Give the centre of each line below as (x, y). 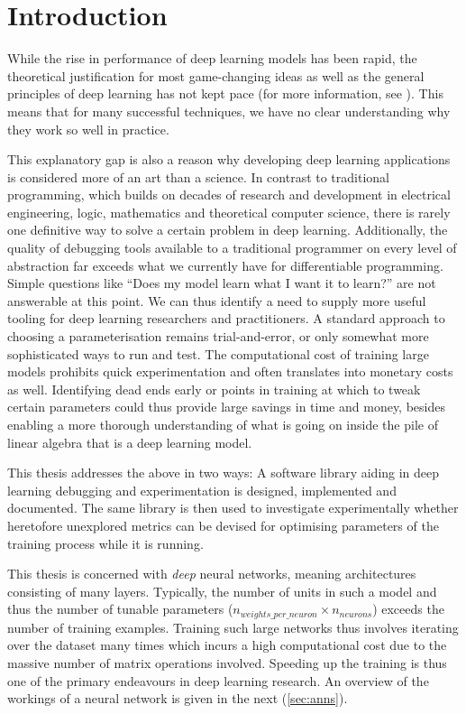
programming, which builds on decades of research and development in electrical (229, 195)
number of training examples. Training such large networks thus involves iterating (233, 627)
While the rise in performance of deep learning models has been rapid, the (212, 58)
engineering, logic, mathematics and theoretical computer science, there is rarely (229, 212)
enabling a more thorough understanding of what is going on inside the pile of (223, 424)
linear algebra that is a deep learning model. (130, 442)
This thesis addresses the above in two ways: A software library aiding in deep (224, 473)
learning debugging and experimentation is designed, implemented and (202, 490)
